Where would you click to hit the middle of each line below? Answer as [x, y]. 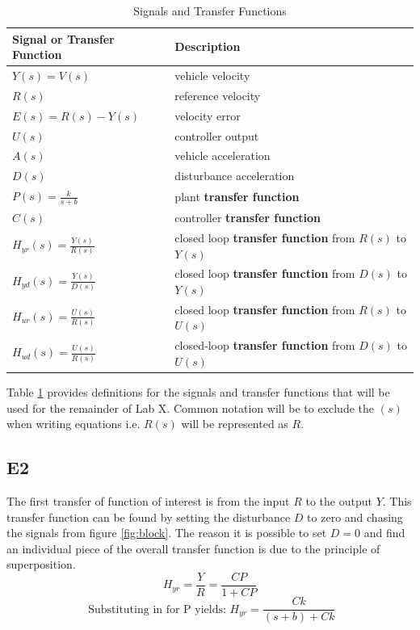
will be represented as [235, 424]
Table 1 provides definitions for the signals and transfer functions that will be [198, 392]
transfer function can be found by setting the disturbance [149, 517]
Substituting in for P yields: [157, 609]
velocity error [208, 115]
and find [384, 533]
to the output [339, 501]
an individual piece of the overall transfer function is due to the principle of [193, 548]
